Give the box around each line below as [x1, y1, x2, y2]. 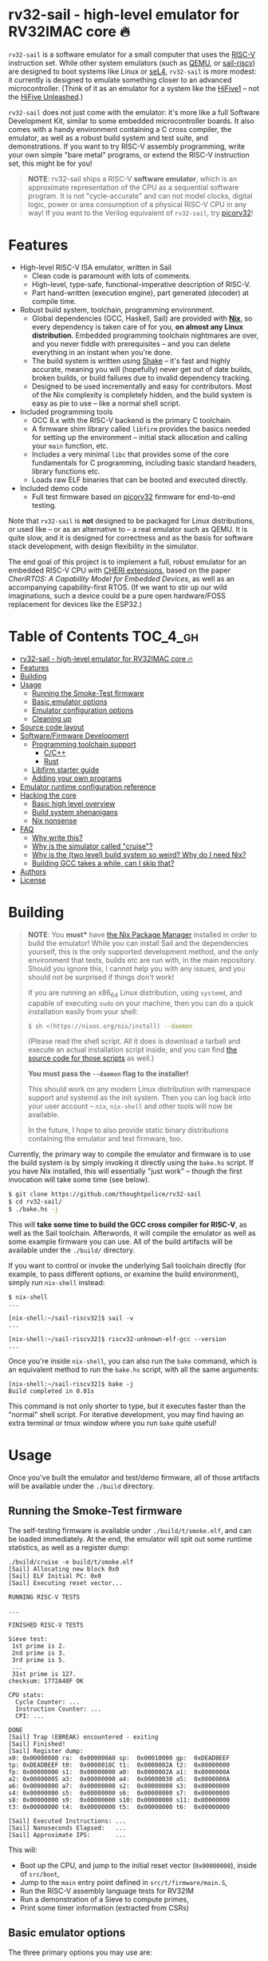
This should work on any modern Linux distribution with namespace [27, 1084, 251, 1094]
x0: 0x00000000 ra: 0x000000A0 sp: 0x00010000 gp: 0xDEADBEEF [8, 1754, 230, 1762]
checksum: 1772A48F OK [8, 1677, 84, 1685]
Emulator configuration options [31, 705, 134, 715]
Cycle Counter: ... [15, 1698, 81, 1706]
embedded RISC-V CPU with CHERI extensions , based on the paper [8, 565, 231, 575]
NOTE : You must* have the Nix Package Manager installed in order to [27, 929, 258, 939]
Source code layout [19, 722, 85, 732]
